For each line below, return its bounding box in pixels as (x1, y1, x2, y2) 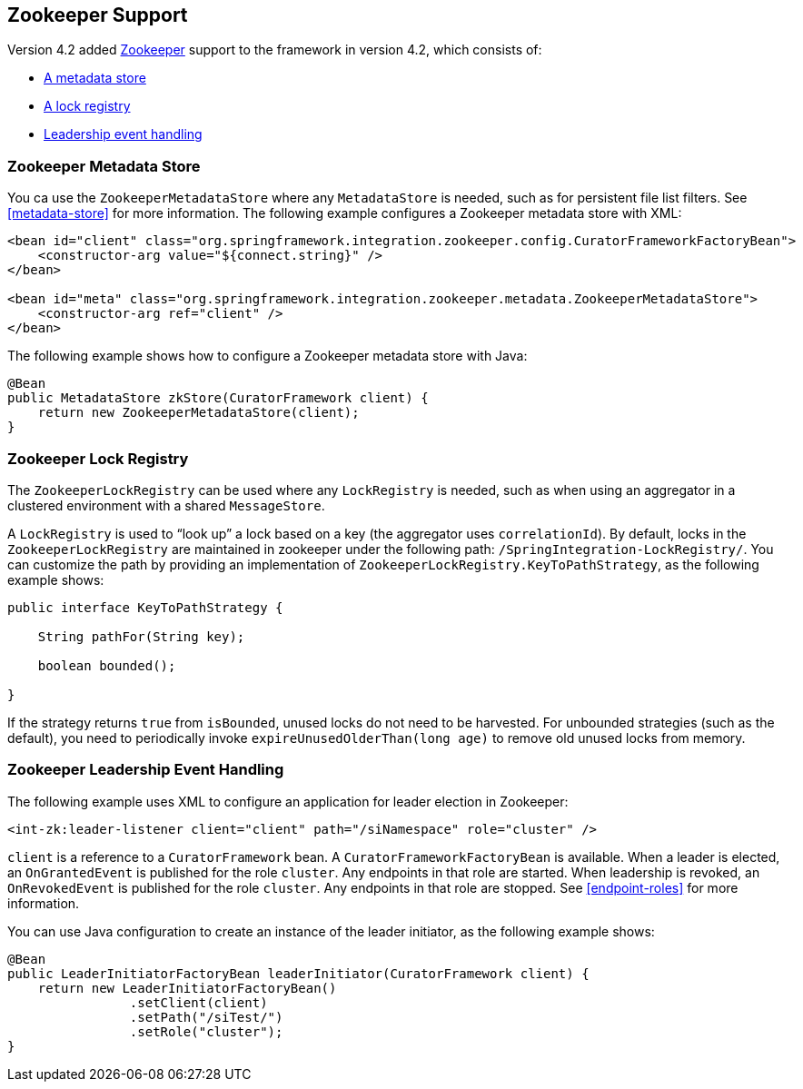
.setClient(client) (129, 995, 268, 1010)
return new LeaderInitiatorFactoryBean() (37, 980, 337, 995)
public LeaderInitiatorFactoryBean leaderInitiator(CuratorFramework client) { (7, 965, 590, 981)
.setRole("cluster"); (129, 1024, 283, 1039)
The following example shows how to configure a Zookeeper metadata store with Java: (7, 348, 528, 364)
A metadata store (44, 70, 146, 86)
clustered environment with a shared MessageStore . (7, 497, 325, 513)
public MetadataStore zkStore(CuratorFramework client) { (7, 391, 429, 406)
